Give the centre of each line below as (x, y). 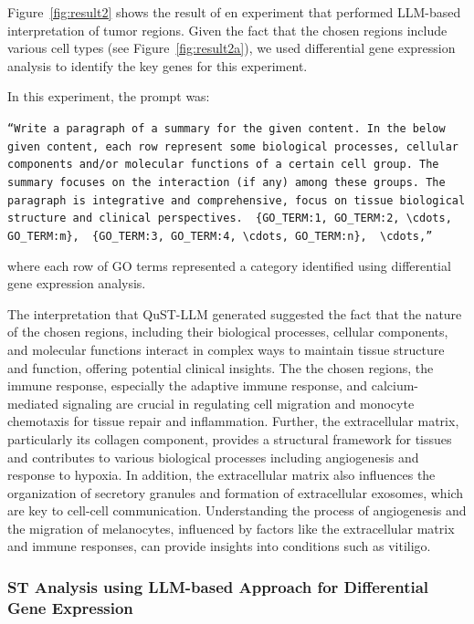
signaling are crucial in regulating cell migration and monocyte (238, 403)
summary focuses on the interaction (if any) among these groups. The (226, 182)
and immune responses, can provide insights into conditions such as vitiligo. (219, 546)
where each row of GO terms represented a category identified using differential (229, 265)
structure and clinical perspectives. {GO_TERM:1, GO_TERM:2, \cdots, (230, 218)
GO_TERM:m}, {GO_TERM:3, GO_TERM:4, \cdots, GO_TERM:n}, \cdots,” (220, 236)
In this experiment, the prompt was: (109, 96)
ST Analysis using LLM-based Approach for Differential (218, 586)
